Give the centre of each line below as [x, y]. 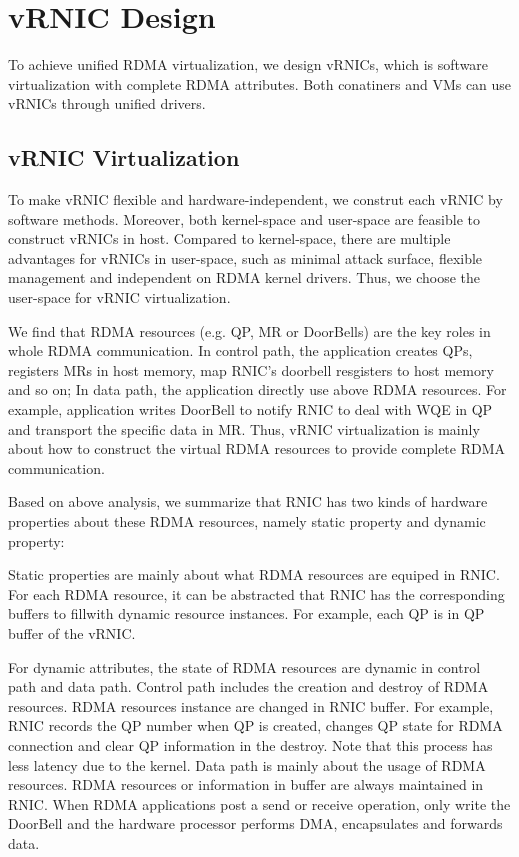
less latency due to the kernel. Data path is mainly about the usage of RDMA [247, 764]
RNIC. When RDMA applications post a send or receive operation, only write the [259, 803]
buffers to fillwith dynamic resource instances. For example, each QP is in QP [246, 613]
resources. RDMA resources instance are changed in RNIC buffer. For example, [251, 705]
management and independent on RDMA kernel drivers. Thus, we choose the [244, 277]
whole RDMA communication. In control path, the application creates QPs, [240, 350]
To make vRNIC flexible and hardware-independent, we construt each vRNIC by [255, 199]
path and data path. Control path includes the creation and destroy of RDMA [248, 686]
